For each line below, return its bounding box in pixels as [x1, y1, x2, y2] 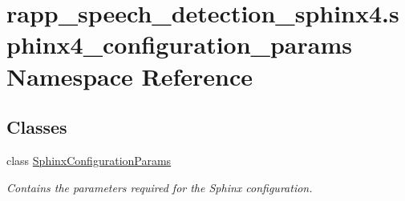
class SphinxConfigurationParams [6, 151, 172, 168]
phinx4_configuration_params [6, 28, 352, 61]
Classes [6, 115, 67, 139]
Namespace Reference [6, 59, 253, 92]
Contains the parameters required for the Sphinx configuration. [6, 179, 313, 195]
